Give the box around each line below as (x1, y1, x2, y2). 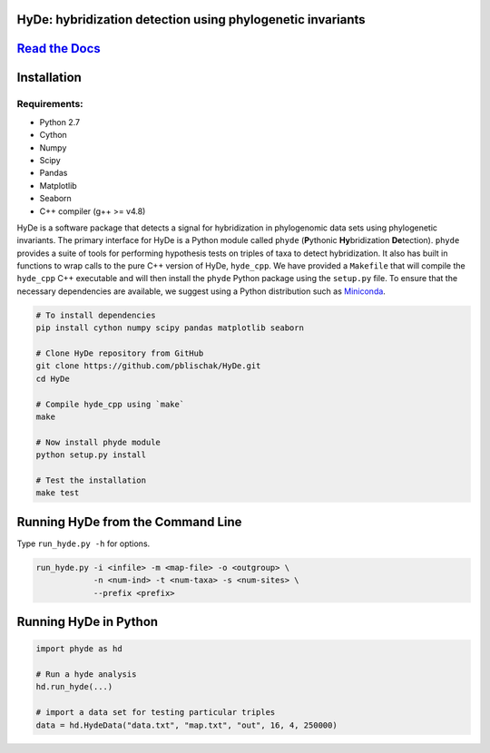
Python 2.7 (39, 116, 81, 127)
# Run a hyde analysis (35, 669, 137, 680)
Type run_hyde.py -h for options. (16, 538, 151, 549)
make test (35, 488, 80, 498)
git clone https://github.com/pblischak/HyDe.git (35, 361, 261, 371)
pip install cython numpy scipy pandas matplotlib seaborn (35, 323, 304, 333)
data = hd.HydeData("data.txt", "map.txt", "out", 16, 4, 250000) (35, 719, 338, 730)
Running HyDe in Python (16, 614, 159, 630)
